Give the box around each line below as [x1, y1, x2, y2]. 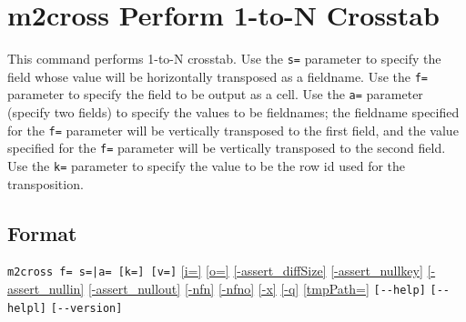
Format [7, 218, 77, 247]
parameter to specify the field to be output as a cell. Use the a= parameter [7, 85, 423, 104]
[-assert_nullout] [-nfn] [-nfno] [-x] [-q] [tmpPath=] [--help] [87, 279, 426, 298]
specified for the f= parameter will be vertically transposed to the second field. [7, 138, 446, 157]
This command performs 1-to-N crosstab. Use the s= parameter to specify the [7, 49, 441, 68]
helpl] [7, 301, 46, 315]
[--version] [50, 301, 123, 315]
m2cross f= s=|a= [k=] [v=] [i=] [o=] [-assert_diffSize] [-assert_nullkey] [7, 261, 423, 280]
